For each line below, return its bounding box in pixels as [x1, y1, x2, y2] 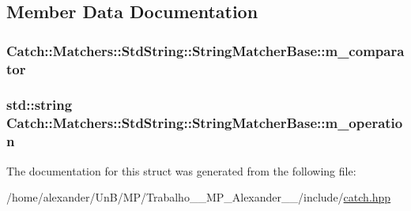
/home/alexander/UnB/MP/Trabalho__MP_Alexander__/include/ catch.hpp [6, 189, 391, 205]
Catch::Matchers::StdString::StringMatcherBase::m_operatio [6, 113, 403, 133]
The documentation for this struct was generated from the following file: [6, 162, 356, 179]
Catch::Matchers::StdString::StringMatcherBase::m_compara [6, 40, 405, 60]
